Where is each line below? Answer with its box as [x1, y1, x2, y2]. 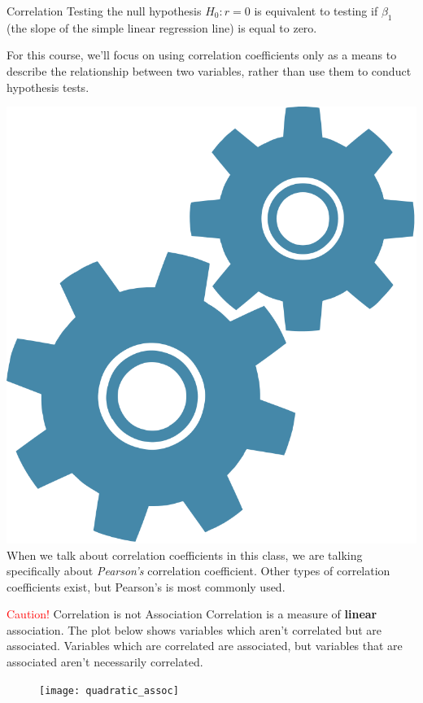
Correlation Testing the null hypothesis [7, 2, 202, 19]
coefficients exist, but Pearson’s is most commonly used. [7, 578, 286, 595]
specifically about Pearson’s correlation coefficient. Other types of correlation [7, 562, 390, 579]
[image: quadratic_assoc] [39, 684, 179, 696]
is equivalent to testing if [254, 2, 378, 19]
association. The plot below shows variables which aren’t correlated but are [7, 621, 382, 638]
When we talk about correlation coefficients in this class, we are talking [7, 546, 363, 563]
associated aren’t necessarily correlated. [7, 653, 203, 670]
